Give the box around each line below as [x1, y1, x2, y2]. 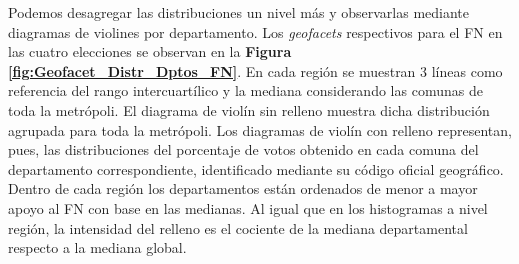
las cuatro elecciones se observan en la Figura [8, 41, 292, 62]
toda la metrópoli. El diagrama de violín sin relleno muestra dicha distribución [8, 99, 490, 120]
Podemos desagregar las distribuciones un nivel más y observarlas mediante [8, 2, 470, 22]
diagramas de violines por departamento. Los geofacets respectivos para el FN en [8, 21, 503, 42]
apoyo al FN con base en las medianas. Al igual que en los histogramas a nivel [8, 197, 488, 218]
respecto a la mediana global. [8, 237, 187, 258]
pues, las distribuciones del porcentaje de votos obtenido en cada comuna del [8, 139, 479, 160]
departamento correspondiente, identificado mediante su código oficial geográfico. [8, 158, 504, 179]
